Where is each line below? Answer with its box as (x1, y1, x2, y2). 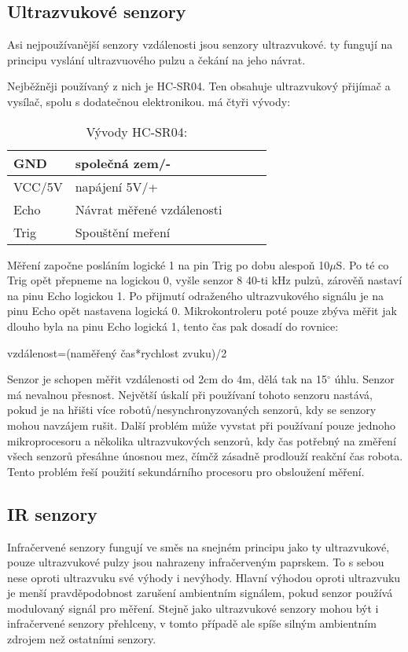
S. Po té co (336, 256, 389, 273)
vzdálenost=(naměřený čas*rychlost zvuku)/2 (7, 344, 227, 361)
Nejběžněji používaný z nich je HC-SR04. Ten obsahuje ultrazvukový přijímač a (7, 78, 391, 94)
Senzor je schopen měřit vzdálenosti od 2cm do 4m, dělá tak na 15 (7, 371, 327, 387)
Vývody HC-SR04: (86, 122, 188, 141)
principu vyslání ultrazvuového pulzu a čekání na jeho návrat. (7, 51, 306, 68)
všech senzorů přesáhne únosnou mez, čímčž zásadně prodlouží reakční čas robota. (7, 448, 403, 464)
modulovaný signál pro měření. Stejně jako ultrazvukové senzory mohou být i (7, 599, 379, 616)
